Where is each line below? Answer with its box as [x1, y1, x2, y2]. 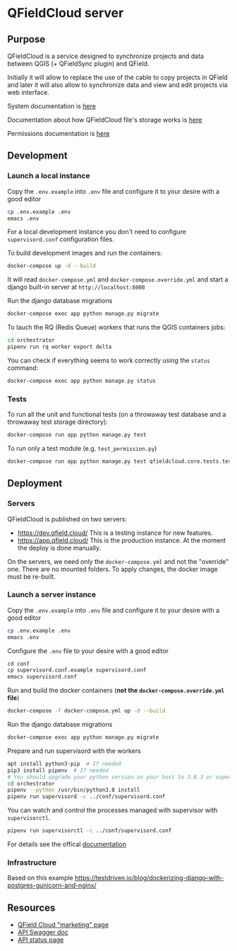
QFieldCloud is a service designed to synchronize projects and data [7, 52, 205, 60]
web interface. [7, 88, 49, 96]
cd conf [7, 660, 30, 667]
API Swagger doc [17, 928, 68, 937]
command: [7, 363, 39, 372]
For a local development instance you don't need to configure [7, 228, 187, 236]
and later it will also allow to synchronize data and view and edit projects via [7, 81, 228, 89]
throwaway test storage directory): [7, 417, 108, 426]
